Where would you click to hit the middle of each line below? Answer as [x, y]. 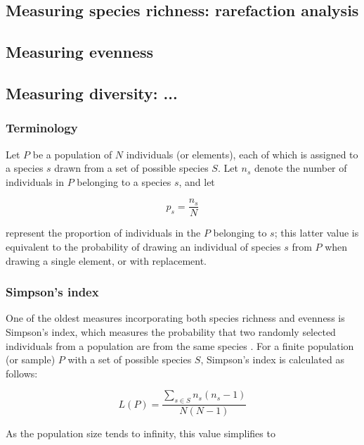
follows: [22, 373]
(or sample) [31, 359]
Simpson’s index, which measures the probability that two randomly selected [171, 332]
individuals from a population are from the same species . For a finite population [180, 345]
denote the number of [301, 168]
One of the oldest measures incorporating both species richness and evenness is [175, 318]
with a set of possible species [130, 359]
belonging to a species [124, 181]
